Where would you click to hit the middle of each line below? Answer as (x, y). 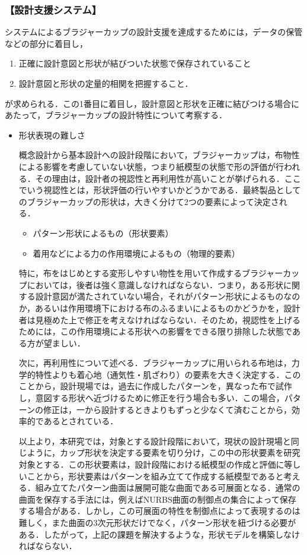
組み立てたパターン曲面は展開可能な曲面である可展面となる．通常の (168, 488)
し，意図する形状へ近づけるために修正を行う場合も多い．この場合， (151, 398)
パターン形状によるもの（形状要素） (103, 233)
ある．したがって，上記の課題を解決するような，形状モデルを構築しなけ (159, 534)
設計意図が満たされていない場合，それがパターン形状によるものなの (168, 296)
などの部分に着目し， (46, 43)
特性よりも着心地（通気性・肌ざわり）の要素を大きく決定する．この (168, 374)
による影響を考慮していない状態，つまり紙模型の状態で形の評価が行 (151, 166)
